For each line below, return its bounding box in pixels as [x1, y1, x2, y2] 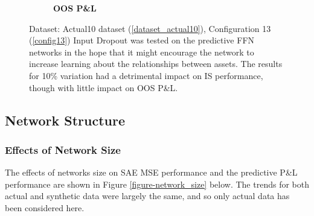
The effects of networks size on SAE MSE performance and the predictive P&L [5, 166, 298, 179]
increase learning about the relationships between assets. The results [29, 57, 283, 70]
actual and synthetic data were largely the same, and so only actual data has [5, 189, 290, 202]
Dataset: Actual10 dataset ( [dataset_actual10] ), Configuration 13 [29, 22, 271, 34]
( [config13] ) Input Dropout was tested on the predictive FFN [29, 34, 255, 46]
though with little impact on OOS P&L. [29, 81, 178, 94]
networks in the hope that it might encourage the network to [29, 45, 254, 58]
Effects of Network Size [5, 142, 121, 157]
